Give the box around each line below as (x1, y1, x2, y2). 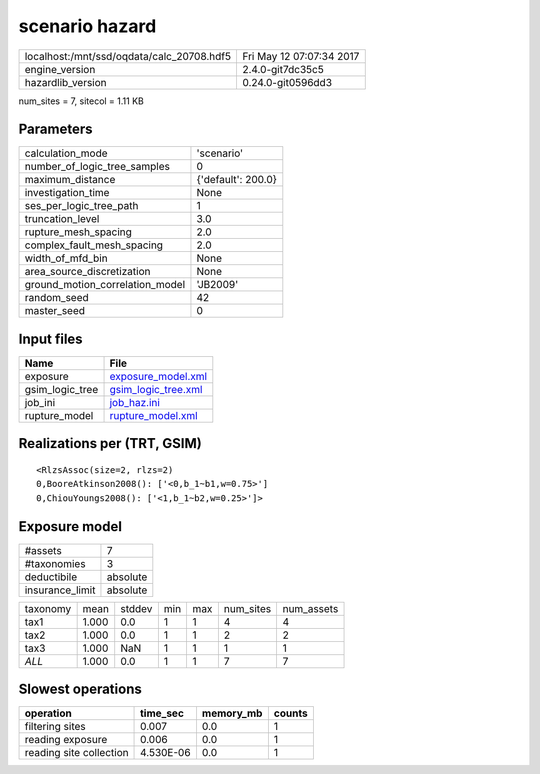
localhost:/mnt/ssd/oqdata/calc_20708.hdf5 (24, 49, 232, 63)
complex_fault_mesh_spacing (24, 238, 164, 252)
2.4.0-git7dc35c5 (241, 62, 324, 76)
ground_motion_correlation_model (24, 278, 186, 292)
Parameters (18, 121, 93, 138)
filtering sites (24, 720, 87, 734)
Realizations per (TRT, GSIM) (18, 435, 202, 452)
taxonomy (24, 601, 72, 615)
